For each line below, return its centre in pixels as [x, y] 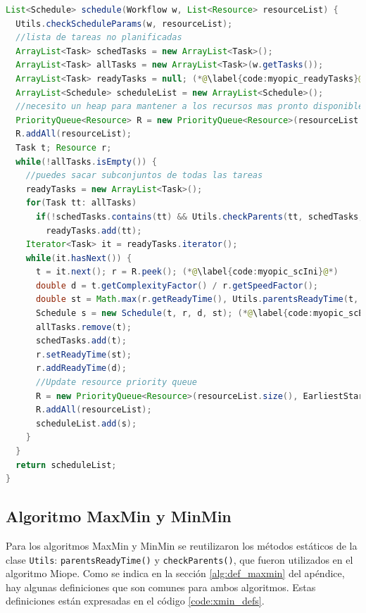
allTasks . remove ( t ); [84, 327]
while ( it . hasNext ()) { [79, 258]
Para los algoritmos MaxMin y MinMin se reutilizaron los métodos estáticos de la [182, 545]
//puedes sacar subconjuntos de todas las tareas [144, 176]
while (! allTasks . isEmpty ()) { [86, 162]
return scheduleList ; [66, 465]
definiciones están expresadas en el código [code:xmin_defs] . [135, 601]
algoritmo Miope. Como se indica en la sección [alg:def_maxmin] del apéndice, [175, 573]
